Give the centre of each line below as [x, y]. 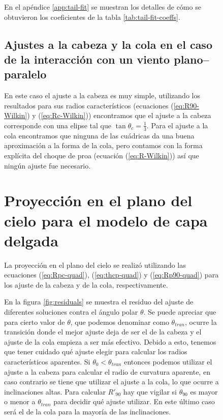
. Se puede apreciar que [180, 312]
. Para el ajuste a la [177, 125]
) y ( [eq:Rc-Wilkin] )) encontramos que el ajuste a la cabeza [119, 115]
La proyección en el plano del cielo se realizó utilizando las [95, 264]
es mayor [204, 391]
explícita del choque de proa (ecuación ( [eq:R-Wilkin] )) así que [102, 155]
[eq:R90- [186, 105]
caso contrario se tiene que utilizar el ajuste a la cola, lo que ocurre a [112, 382]
